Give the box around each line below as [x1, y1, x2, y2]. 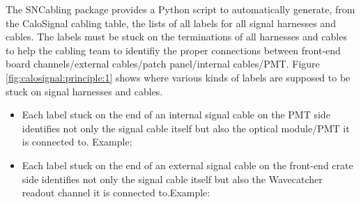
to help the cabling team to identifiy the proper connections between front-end [6, 42, 341, 57]
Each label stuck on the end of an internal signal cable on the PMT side [22, 107, 330, 122]
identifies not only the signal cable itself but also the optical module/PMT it [22, 120, 350, 135]
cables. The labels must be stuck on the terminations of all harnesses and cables [6, 29, 347, 44]
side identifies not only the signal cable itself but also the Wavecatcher [22, 171, 323, 186]
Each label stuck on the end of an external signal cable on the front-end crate [22, 157, 353, 172]
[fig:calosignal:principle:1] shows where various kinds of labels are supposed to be [6, 70, 351, 84]
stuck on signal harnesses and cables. [6, 84, 163, 98]
